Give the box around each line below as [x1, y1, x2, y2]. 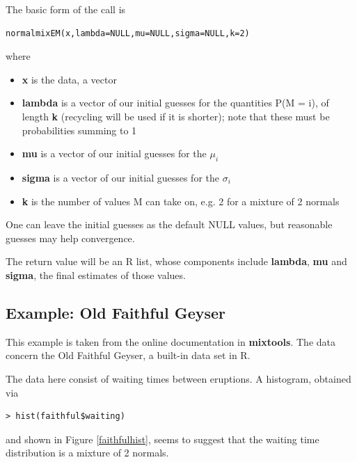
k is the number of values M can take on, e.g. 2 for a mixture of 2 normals [22, 193, 340, 208]
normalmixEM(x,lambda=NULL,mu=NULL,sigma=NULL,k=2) [6, 28, 250, 38]
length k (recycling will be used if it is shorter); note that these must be [22, 109, 330, 123]
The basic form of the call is [6, 2, 126, 16]
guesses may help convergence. [6, 230, 135, 245]
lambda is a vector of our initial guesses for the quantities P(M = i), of [22, 95, 329, 110]
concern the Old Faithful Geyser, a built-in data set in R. [6, 348, 251, 363]
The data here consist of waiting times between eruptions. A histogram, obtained [6, 371, 351, 385]
